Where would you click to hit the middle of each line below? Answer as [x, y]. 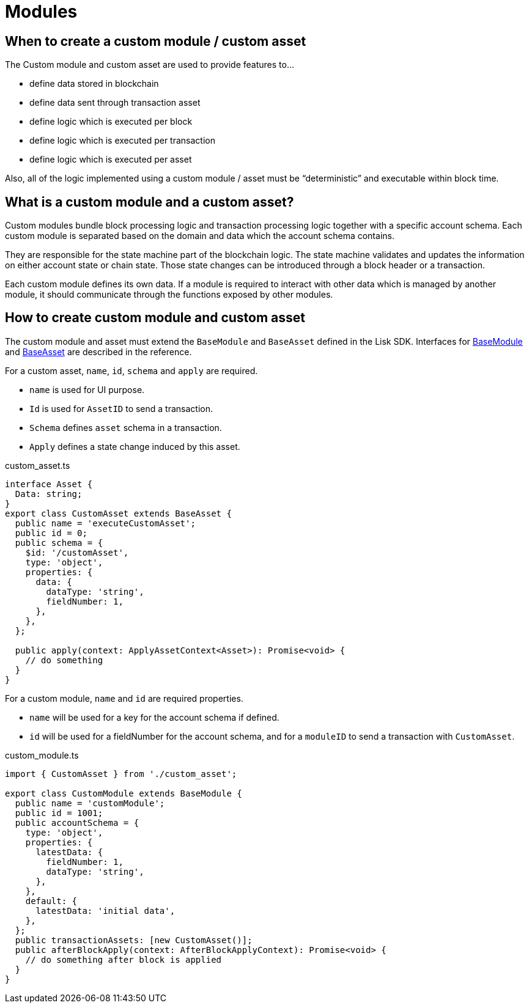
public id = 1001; [59, 813]
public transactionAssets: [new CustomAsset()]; [134, 940]
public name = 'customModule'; [90, 803]
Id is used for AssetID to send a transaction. [121, 408]
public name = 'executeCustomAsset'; [105, 523]
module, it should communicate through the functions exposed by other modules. [169, 295]
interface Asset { [49, 484]
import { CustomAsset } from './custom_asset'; [121, 774]
